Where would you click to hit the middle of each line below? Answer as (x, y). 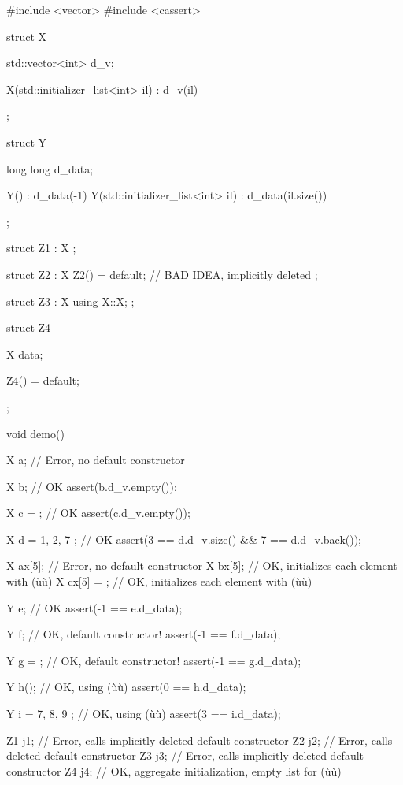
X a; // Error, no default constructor (96, 460)
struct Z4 (29, 327)
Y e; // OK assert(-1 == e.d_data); (94, 607)
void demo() (35, 433)
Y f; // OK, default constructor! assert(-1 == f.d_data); (144, 634)
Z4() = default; (43, 380)
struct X (27, 36)
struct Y (27, 141)
